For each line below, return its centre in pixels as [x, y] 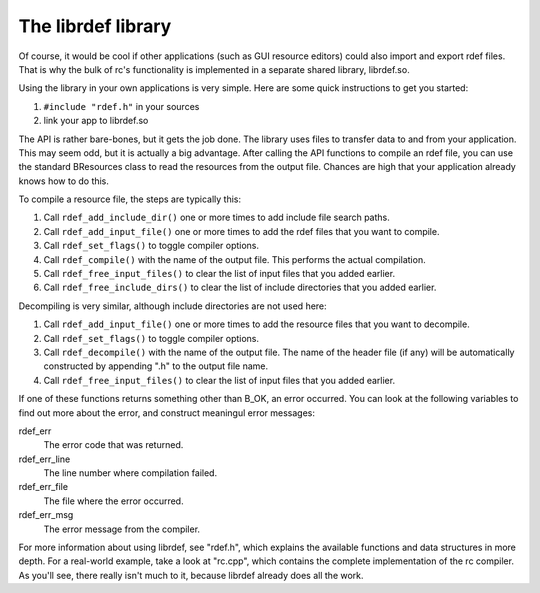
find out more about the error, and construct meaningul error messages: [166, 412]
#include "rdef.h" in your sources [121, 106]
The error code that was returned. [113, 445]
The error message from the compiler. [121, 529]
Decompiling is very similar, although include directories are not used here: [172, 306]
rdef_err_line [44, 459]
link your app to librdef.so [96, 121]
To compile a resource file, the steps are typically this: [130, 199]
